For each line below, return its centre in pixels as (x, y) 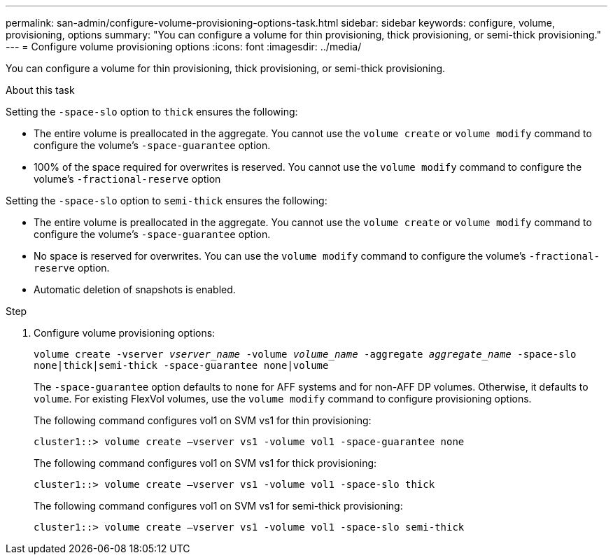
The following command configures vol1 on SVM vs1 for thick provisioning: (205, 463)
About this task (40, 90)
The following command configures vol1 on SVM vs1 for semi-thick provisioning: (218, 506)
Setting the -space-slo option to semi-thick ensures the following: (167, 201)
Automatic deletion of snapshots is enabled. (135, 289)
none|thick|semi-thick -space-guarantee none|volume (181, 365)
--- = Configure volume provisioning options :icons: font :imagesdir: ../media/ (184, 47)
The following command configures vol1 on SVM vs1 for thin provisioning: (203, 420)
